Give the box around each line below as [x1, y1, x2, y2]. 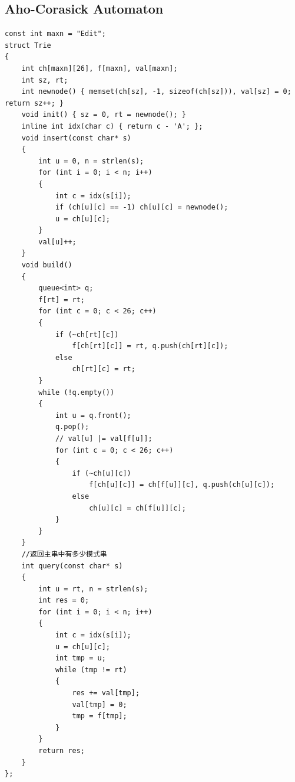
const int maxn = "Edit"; [5, 30, 106, 38]
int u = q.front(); [55, 411, 131, 420]
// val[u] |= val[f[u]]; [55, 434, 153, 443]
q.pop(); [55, 423, 90, 431]
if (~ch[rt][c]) [55, 330, 119, 339]
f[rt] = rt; [38, 295, 85, 304]
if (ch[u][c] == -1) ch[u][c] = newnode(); [55, 203, 228, 212]
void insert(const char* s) [21, 133, 131, 142]
